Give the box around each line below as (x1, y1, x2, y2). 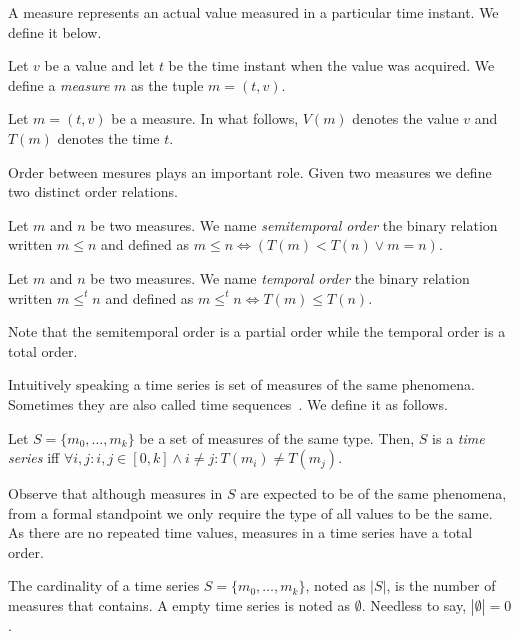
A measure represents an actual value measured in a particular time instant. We (8, 2, 499, 22)
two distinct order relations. (8, 181, 178, 202)
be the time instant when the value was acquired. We (168, 55, 495, 76)
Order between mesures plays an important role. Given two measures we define (8, 161, 492, 182)
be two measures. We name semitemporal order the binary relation (90, 214, 498, 235)
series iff (8, 447, 60, 468)
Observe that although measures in (8, 483, 223, 504)
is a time (432, 427, 485, 448)
